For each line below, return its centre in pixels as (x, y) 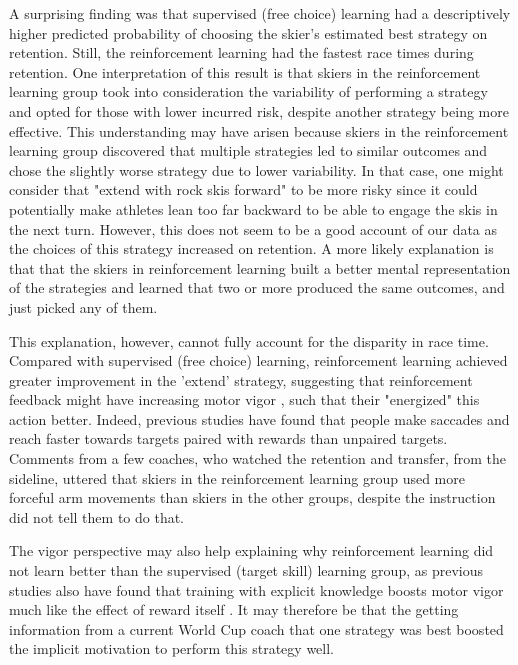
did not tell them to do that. (97, 516)
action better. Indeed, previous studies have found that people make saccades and (259, 418)
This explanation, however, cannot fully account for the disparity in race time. (249, 340)
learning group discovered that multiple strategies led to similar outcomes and (248, 150)
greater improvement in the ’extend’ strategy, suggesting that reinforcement (241, 379)
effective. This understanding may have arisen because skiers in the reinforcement (259, 130)
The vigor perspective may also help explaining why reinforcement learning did (251, 550)
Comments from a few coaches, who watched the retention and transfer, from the (257, 458)
